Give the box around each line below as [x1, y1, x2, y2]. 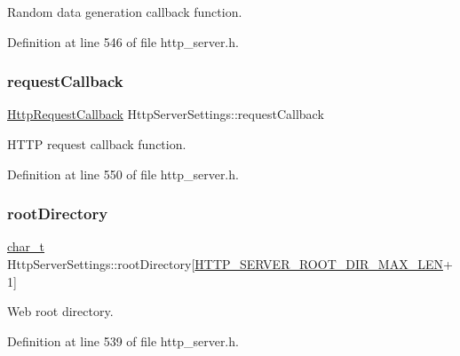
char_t [7, 237, 45, 256]
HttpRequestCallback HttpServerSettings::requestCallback [7, 105, 324, 123]
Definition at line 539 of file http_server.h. [7, 331, 239, 350]
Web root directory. [7, 302, 114, 320]
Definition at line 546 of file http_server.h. [7, 32, 239, 51]
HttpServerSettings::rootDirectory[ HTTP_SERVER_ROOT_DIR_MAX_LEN [7, 255, 443, 273]
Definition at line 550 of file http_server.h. [7, 164, 239, 183]
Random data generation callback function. [7, 3, 242, 20]
